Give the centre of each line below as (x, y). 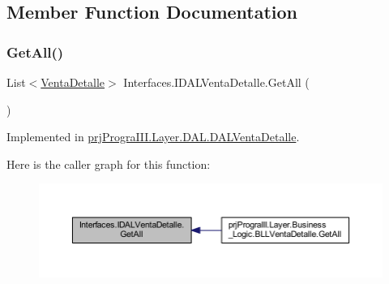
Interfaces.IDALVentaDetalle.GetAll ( (216, 82)
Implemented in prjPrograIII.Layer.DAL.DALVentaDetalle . (153, 137)
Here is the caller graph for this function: (109, 164)
